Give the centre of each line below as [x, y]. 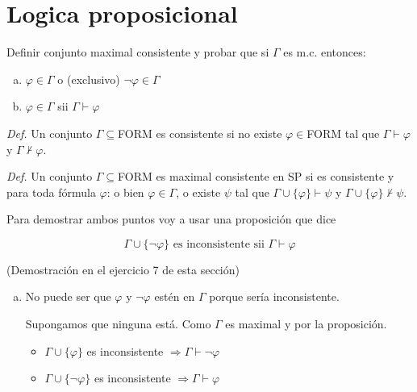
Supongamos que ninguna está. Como [118, 324]
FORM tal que [343, 133]
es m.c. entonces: [325, 52]
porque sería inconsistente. [274, 296]
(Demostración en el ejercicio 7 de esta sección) [123, 269]
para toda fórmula [51, 192]
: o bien [125, 192]
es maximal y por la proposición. [306, 324]
